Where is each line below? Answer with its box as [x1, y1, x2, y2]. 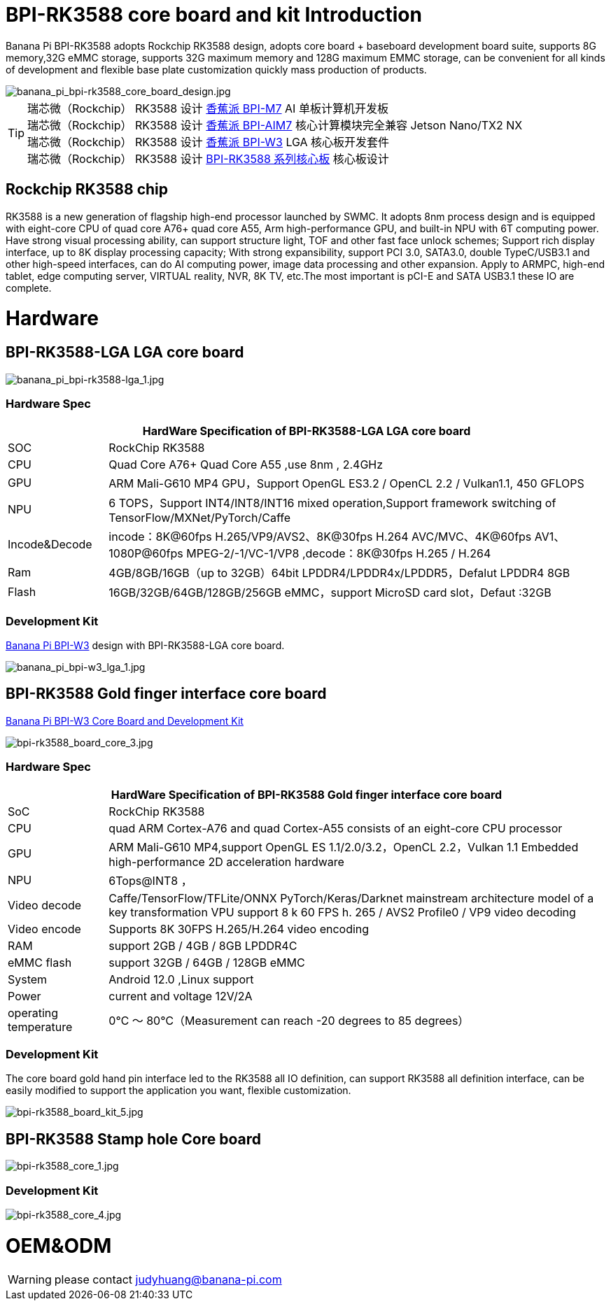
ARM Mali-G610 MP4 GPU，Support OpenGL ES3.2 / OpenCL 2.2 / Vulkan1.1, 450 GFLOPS [108, 476, 584, 491]
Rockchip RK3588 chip [6, 180, 168, 199]
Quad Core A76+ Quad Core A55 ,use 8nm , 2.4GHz [108, 457, 384, 472]
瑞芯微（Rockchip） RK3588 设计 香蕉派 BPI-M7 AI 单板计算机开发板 [27, 101, 388, 115]
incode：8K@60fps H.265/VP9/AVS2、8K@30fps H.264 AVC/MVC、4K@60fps [108, 530, 532, 544]
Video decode [8, 897, 82, 912]
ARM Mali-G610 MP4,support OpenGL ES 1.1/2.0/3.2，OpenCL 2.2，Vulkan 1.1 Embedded [108, 839, 579, 854]
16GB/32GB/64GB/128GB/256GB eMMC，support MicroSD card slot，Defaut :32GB [108, 585, 552, 600]
